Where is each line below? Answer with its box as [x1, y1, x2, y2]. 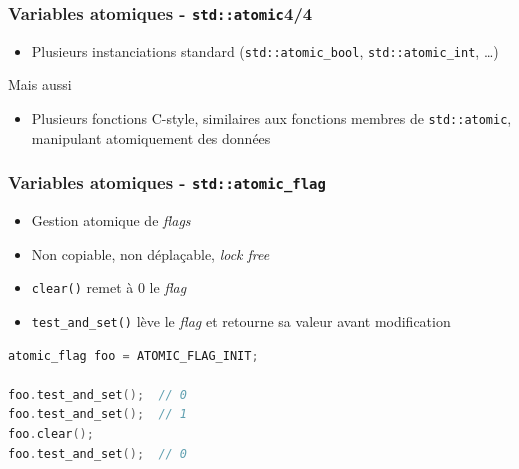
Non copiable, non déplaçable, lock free [31, 243, 270, 264]
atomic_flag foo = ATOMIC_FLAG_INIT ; [8, 348, 259, 363]
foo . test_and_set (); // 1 [8, 407, 188, 422]
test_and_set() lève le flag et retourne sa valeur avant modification [31, 310, 451, 331]
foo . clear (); [8, 426, 94, 441]
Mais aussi [8, 74, 72, 95]
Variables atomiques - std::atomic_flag [8, 170, 326, 195]
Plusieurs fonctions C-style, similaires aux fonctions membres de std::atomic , [31, 108, 512, 129]
